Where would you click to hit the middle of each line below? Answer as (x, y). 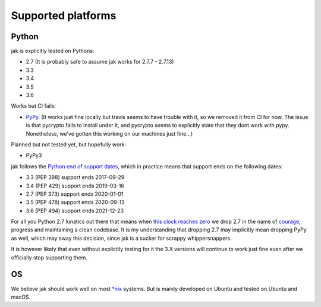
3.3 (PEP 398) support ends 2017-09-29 (75, 177)
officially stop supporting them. (49, 257)
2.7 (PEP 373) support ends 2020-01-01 (75, 194)
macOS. (21, 297)
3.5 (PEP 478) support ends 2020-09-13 (75, 202)
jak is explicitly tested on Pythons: (53, 51)
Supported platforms (64, 15)
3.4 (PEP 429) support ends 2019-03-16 (75, 186)
